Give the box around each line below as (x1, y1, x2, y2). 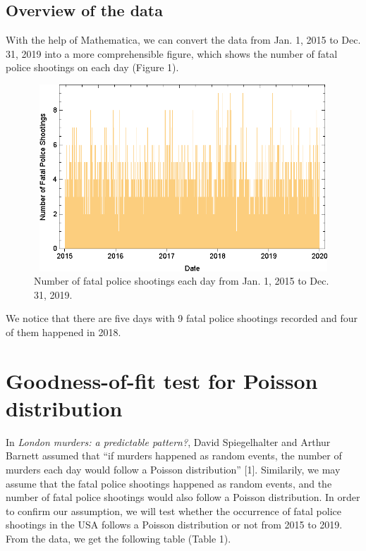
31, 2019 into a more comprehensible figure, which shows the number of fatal (6, 46, 338, 61)
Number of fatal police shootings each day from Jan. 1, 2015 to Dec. (34, 273, 329, 288)
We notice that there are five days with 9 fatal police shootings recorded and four (6, 311, 358, 326)
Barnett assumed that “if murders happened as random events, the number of (6, 448, 342, 463)
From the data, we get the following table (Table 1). (6, 531, 231, 545)
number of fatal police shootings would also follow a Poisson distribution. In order (6, 490, 360, 504)
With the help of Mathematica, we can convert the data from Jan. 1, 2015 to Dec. (6, 32, 361, 47)
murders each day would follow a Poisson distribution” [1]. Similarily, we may (6, 462, 341, 477)
